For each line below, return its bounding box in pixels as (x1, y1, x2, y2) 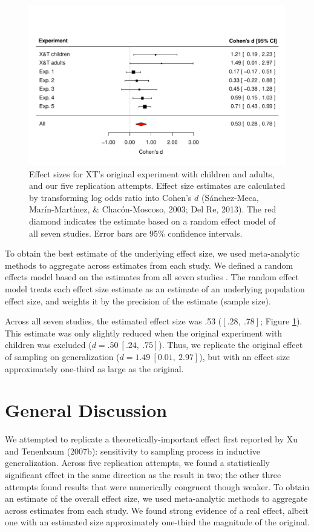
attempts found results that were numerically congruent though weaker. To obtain (5, 480, 310, 493)
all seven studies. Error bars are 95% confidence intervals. (29, 226, 243, 239)
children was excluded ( (5, 338, 92, 351)
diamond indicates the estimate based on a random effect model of (29, 214, 276, 227)
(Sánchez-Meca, (201, 191, 259, 203)
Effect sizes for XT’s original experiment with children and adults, (29, 167, 275, 180)
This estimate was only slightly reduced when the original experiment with (5, 326, 283, 339)
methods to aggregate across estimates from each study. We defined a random (5, 258, 293, 271)
